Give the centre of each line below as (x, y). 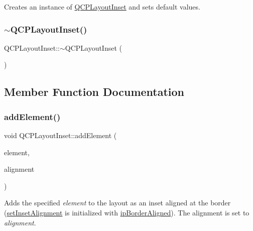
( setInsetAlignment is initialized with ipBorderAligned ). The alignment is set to (127, 212)
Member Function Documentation (94, 92)
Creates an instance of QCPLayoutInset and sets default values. (102, 7)
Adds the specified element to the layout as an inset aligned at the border (117, 203)
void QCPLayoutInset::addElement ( (60, 135)
